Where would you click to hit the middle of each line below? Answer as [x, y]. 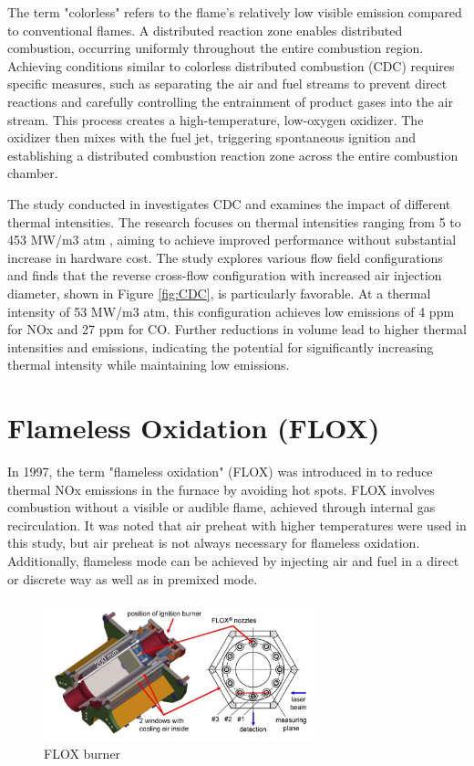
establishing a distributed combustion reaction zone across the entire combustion [233, 155]
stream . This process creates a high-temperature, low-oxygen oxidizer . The [216, 119]
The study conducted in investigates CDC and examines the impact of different [229, 203]
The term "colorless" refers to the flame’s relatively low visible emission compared [235, 12]
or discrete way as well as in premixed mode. [133, 578]
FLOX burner [82, 753]
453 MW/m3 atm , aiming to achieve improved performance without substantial [232, 240]
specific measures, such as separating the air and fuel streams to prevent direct [227, 84]
